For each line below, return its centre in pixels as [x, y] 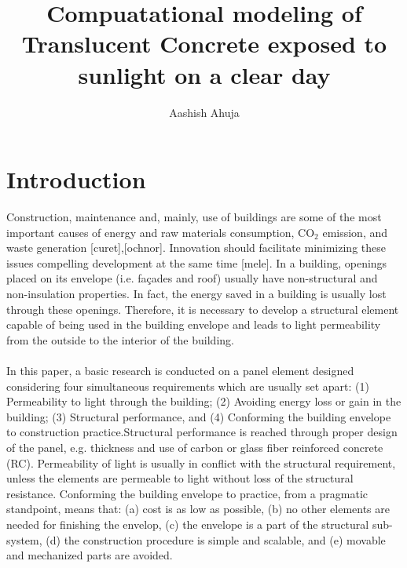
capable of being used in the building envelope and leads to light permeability [194, 324]
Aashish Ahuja [204, 112]
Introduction [76, 179]
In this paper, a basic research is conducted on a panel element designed [180, 370]
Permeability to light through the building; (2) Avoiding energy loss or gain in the [204, 401]
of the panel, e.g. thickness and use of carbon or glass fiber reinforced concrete [195, 447]
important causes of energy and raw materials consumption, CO [161, 232]
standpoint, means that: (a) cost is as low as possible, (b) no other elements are [198, 509]
